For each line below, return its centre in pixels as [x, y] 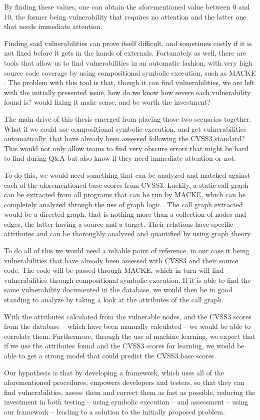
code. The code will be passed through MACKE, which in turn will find [114, 270]
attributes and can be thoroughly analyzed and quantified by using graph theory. [128, 234]
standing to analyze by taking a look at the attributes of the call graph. [114, 300]
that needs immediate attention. [53, 26]
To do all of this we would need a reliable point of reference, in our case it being [127, 251]
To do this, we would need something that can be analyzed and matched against [127, 174]
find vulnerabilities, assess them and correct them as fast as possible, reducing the [130, 392]
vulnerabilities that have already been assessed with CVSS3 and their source [121, 260]
